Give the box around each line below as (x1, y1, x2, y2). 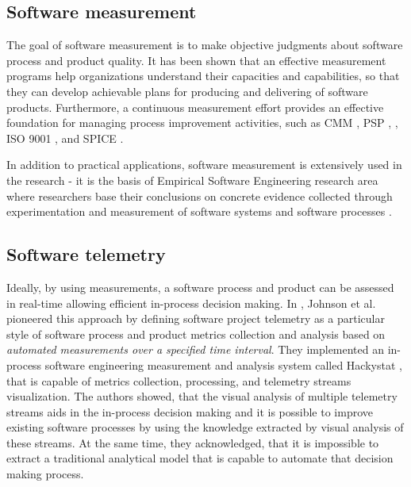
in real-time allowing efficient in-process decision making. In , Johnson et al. (6, 294, 376, 311)
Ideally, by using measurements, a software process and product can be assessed (6, 278, 394, 295)
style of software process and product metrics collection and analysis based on (6, 325, 386, 342)
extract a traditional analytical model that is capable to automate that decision (6, 450, 394, 466)
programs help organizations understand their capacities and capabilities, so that (6, 67, 400, 84)
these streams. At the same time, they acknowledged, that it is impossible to (6, 434, 379, 451)
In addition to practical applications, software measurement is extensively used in (6, 156, 402, 173)
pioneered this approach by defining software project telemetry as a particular (6, 310, 385, 327)
